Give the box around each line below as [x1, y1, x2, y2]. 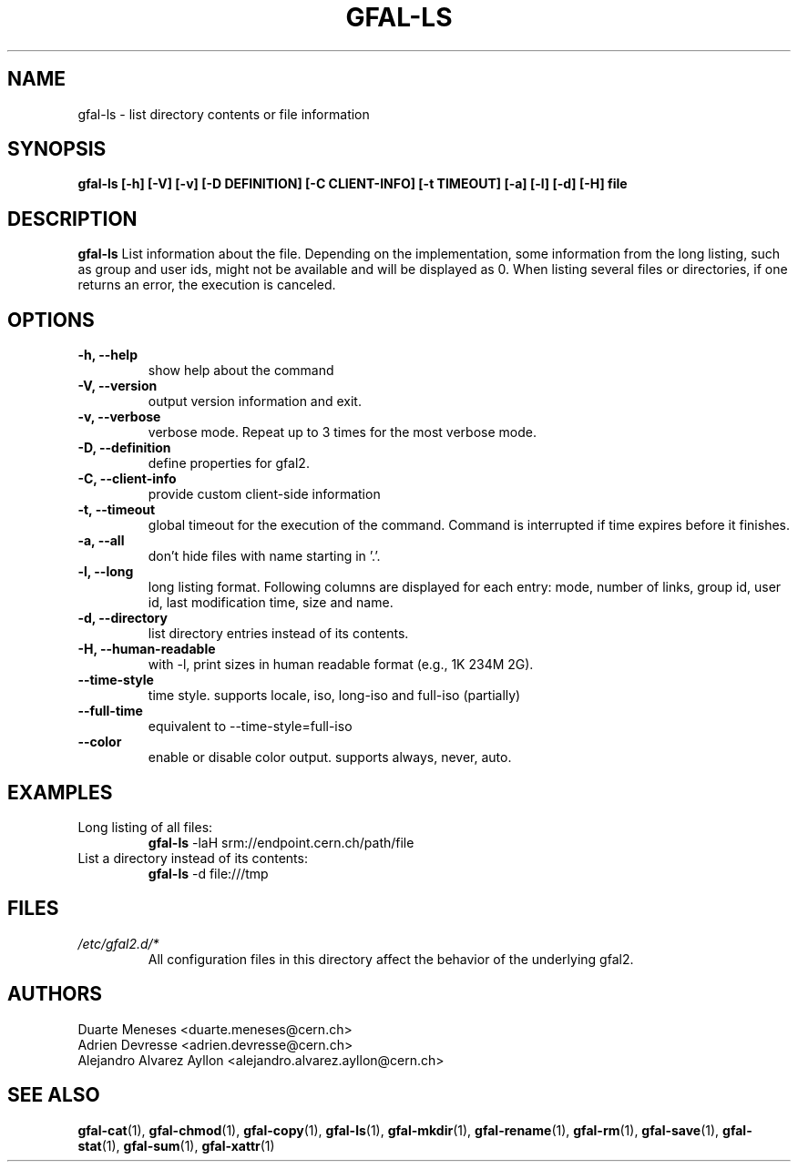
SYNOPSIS [7, 137, 107, 161]
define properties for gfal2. [148, 455, 310, 472]
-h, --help [77, 347, 138, 363]
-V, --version [77, 378, 158, 394]
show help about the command [148, 362, 334, 379]
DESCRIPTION [7, 207, 138, 230]
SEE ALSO [7, 1083, 100, 1107]
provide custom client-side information [148, 486, 381, 503]
